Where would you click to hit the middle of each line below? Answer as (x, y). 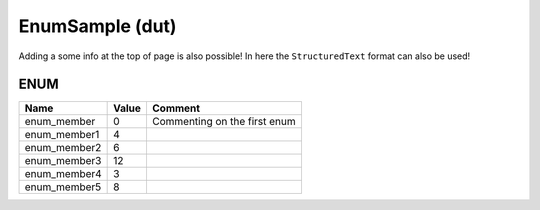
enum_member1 (62, 135)
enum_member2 (63, 148)
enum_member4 (63, 174)
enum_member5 (63, 187)
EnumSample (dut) (97, 26)
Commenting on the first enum (224, 122)
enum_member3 (63, 161)
